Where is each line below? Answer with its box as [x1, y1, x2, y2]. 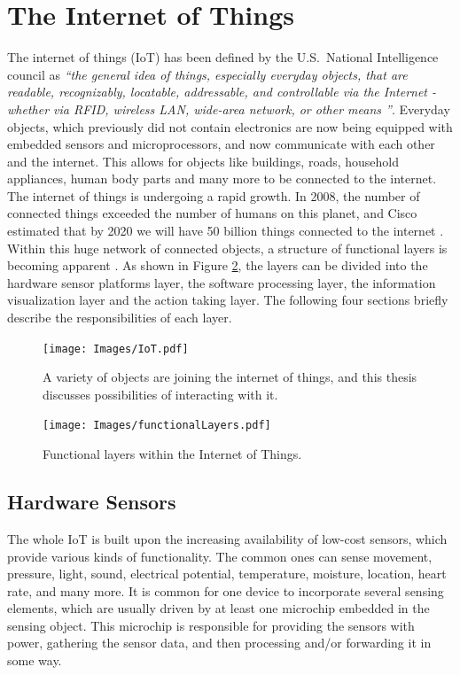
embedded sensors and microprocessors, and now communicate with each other [7, 135, 435, 153]
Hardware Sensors [7, 488, 176, 516]
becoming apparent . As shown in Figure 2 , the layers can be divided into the [7, 256, 428, 275]
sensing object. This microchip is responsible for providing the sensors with [7, 616, 415, 634]
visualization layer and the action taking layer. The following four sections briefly [7, 291, 448, 309]
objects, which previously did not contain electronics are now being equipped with [7, 117, 453, 136]
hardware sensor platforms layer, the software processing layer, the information [7, 273, 436, 291]
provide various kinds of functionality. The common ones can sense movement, [7, 547, 433, 565]
